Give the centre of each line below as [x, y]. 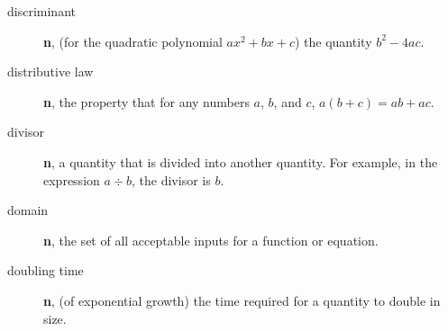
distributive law [50, 72]
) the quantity [333, 41]
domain [28, 210]
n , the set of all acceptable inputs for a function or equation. [211, 240]
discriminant [41, 11]
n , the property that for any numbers [146, 101]
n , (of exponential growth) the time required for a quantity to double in [242, 300]
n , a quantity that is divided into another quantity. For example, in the [241, 161]
